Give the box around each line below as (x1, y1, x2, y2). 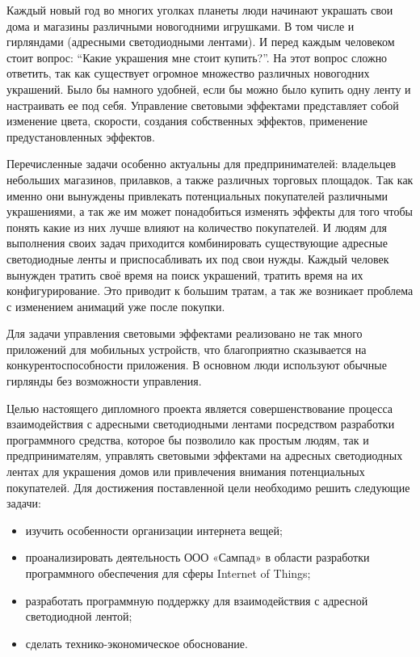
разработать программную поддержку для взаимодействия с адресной (25, 592, 368, 609)
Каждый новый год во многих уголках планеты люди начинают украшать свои (6, 2, 393, 18)
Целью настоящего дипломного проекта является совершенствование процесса (6, 399, 393, 416)
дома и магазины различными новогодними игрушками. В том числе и (6, 17, 355, 34)
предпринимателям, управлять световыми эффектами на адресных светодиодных (6, 447, 403, 464)
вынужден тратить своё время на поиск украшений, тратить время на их (6, 266, 363, 283)
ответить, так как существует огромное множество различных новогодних (6, 65, 370, 82)
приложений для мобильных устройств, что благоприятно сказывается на (6, 340, 367, 357)
